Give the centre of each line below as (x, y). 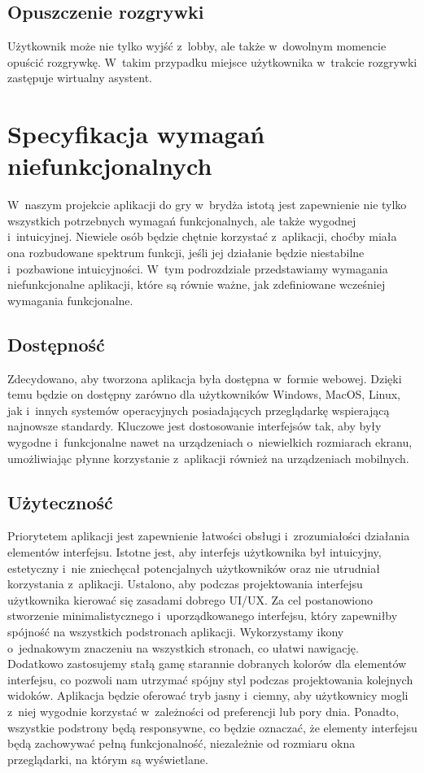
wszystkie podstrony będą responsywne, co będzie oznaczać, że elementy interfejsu (212, 727)
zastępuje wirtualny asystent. (80, 78)
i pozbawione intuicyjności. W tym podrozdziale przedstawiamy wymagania (198, 268)
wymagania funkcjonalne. (70, 300)
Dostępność (56, 344)
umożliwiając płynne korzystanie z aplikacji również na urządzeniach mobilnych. (208, 458)
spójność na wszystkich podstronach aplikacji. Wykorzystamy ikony (176, 631)
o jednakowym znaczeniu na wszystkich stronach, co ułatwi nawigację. (183, 647)
